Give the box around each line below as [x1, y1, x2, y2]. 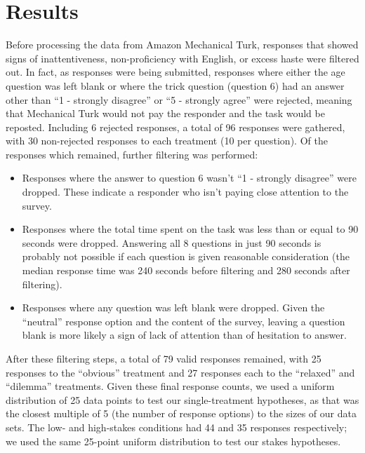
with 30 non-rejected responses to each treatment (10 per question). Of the [6, 133, 328, 148]
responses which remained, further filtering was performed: [6, 147, 258, 161]
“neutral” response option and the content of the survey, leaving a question [22, 313, 345, 328]
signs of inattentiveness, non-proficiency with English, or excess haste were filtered [6, 50, 359, 65]
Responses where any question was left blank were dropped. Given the [22, 300, 325, 315]
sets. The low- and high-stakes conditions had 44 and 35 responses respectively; [6, 419, 347, 434]
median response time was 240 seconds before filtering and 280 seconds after [22, 263, 350, 278]
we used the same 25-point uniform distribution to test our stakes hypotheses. [6, 433, 341, 448]
